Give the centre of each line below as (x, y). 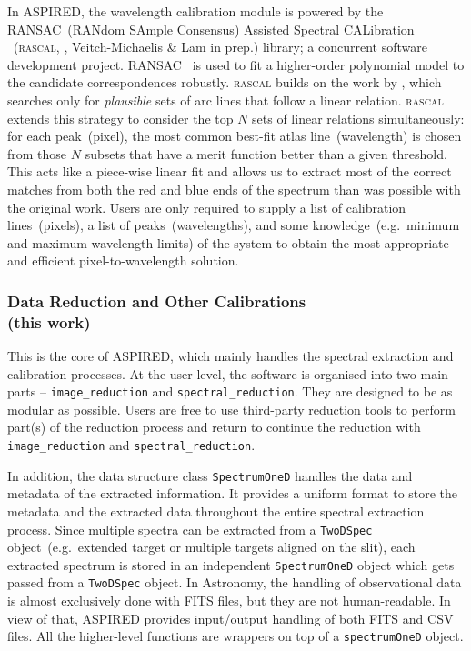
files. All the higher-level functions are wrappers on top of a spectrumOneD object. (235, 636)
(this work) (49, 321)
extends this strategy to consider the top (120, 118)
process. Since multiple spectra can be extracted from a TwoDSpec (190, 529)
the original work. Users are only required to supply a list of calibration (207, 207)
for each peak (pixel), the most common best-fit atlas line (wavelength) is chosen (235, 136)
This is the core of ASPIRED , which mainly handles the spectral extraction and (230, 356)
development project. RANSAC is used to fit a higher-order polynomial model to (236, 64)
